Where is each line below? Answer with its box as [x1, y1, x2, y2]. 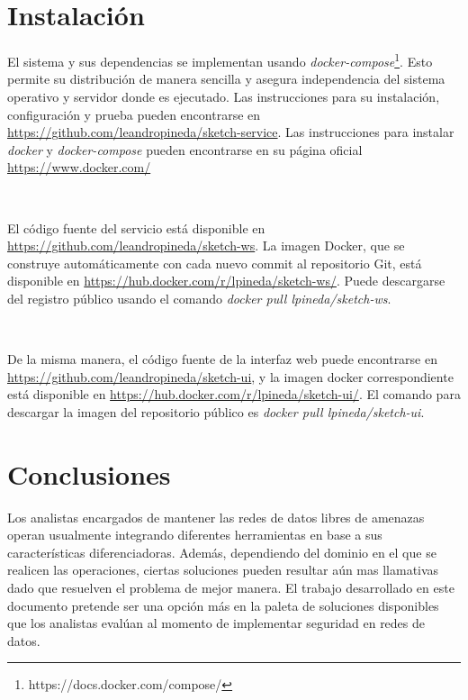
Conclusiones [7, 455, 171, 492]
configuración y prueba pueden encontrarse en [7, 105, 261, 123]
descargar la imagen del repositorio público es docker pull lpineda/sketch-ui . [7, 402, 425, 421]
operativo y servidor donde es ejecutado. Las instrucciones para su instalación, [7, 86, 440, 105]
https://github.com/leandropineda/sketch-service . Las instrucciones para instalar [7, 123, 454, 141]
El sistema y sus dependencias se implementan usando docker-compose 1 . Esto [7, 50, 433, 70]
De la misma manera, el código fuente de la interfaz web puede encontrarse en [7, 350, 438, 368]
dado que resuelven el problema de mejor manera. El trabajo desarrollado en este [7, 577, 454, 596]
